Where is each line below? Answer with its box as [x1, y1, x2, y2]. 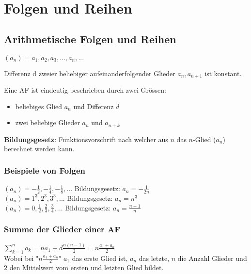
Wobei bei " [4, 253, 39, 263]
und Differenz [73, 101, 114, 111]
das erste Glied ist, [72, 253, 128, 263]
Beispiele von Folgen [4, 164, 85, 176]
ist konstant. [204, 68, 242, 78]
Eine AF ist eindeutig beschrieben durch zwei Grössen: [4, 85, 166, 95]
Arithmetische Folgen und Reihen [4, 31, 176, 46]
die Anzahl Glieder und [177, 253, 247, 263]
